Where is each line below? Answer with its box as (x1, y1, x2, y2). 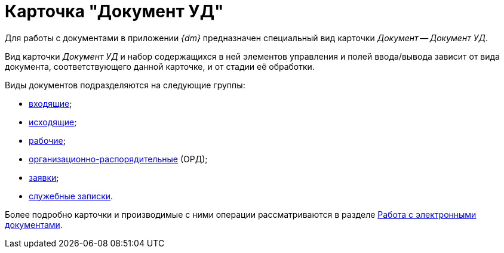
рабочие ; (29, 135, 66, 146)
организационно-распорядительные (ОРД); (29, 153, 208, 164)
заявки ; (29, 172, 59, 183)
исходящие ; (29, 116, 77, 127)
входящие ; (29, 98, 72, 109)
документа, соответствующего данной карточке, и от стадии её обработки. (5, 61, 315, 72)
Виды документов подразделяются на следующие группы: (5, 79, 245, 90)
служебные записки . (29, 190, 113, 201)
